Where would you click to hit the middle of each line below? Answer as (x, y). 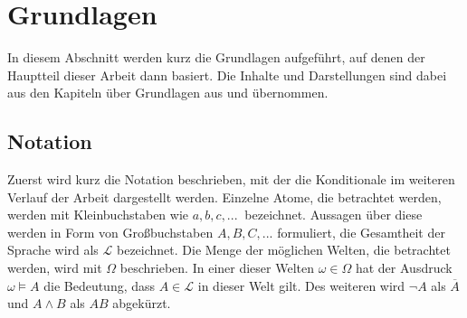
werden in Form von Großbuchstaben (110, 232)
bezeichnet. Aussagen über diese (334, 215)
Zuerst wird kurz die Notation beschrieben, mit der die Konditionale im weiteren (231, 179)
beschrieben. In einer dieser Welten (217, 268)
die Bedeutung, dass (100, 285)
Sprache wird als (53, 250)
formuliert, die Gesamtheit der (361, 232)
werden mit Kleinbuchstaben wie (98, 215)
